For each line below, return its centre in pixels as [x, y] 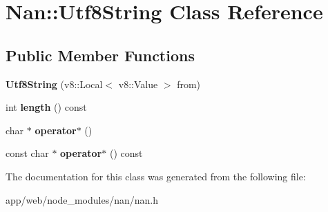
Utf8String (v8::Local [54, 84]
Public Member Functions [100, 55]
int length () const [46, 107]
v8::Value [138, 84]
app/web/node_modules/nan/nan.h [82, 199]
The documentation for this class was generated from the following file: [156, 176]
